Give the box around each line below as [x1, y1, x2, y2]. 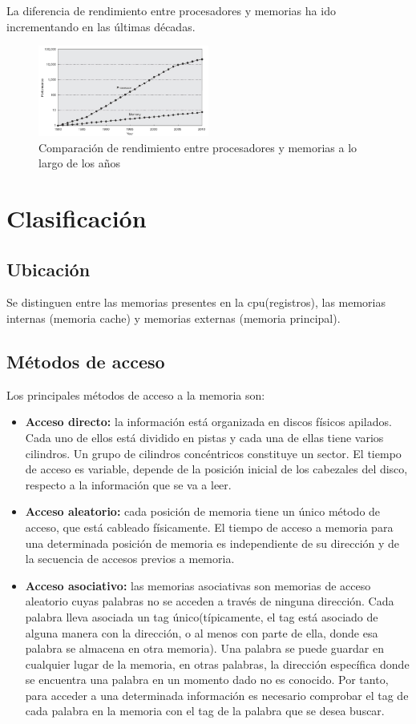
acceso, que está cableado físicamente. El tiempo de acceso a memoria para [25, 518, 394, 535]
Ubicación [6, 256, 91, 281]
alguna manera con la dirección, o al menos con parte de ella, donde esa [25, 624, 378, 641]
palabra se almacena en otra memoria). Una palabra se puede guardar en [25, 640, 385, 657]
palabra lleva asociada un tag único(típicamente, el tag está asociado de [25, 608, 378, 625]
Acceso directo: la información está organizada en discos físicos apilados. [25, 413, 392, 430]
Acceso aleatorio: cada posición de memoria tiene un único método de [25, 503, 381, 520]
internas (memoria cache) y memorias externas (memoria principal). [6, 309, 341, 326]
